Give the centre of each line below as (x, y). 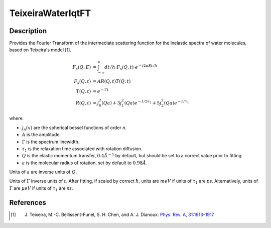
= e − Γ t (101, 91)
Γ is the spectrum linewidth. (51, 142)
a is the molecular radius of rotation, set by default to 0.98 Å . (85, 163)
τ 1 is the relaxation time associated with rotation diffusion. (82, 149)
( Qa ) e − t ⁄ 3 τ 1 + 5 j (143, 102)
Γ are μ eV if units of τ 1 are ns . (41, 189)
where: (17, 119)
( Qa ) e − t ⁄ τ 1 (176, 102)
